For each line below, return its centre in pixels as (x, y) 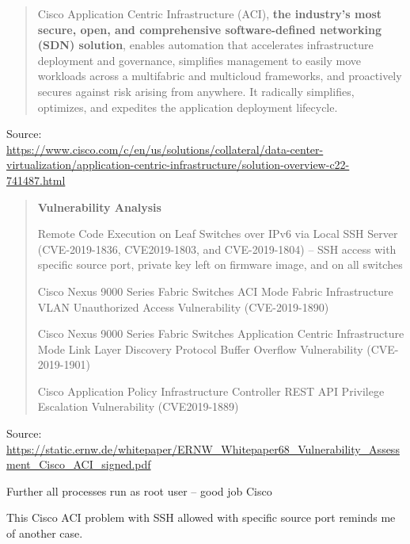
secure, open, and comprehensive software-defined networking (209, 29)
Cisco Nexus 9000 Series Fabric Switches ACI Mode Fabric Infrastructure (215, 291)
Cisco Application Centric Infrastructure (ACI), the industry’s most (210, 13)
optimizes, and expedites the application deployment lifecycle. (188, 107)
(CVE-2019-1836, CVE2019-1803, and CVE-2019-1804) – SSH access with (217, 249)
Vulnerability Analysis (99, 207)
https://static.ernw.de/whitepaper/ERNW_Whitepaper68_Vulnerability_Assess (203, 448)
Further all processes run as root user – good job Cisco (139, 490)
